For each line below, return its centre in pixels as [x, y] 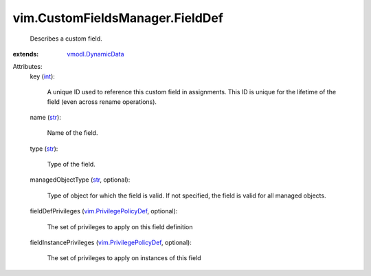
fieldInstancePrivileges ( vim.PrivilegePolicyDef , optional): [111, 243]
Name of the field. [72, 133]
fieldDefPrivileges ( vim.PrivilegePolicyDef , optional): [104, 211]
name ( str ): [45, 117]
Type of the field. [71, 164]
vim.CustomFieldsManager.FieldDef [118, 18]
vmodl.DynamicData [95, 54]
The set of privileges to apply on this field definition [120, 226]
